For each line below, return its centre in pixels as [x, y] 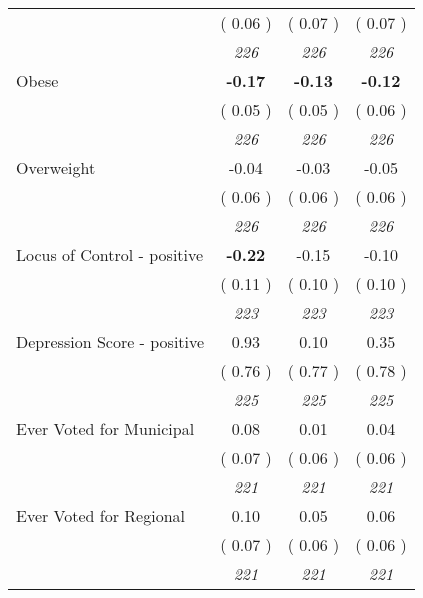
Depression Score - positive [110, 341]
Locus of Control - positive [110, 254]
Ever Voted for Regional [100, 515]
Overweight [56, 167]
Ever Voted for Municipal [105, 428]
